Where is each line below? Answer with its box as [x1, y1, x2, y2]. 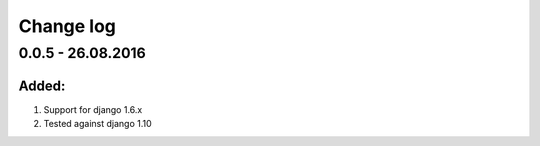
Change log [18, 15, 117, 37]
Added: [18, 77, 66, 94]
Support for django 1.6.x [43, 103, 143, 115]
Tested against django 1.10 [43, 118, 152, 130]
